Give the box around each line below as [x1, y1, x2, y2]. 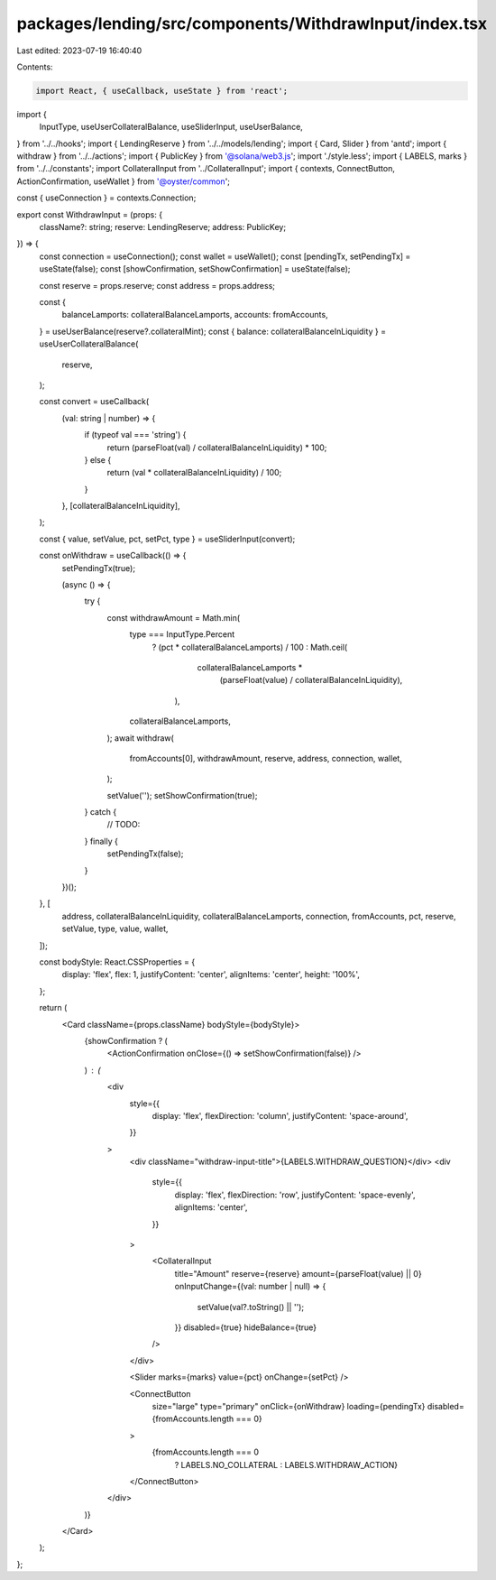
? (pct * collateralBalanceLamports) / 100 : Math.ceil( [152, 642, 348, 652]
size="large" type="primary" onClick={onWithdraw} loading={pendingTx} [152, 1400, 426, 1411]
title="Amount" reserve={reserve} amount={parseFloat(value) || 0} [174, 1268, 423, 1279]
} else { [84, 454, 112, 465]
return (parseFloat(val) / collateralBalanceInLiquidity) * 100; [106, 442, 327, 453]
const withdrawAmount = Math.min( [106, 612, 241, 623]
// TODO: [106, 819, 141, 830]
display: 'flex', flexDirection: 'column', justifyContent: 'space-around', [152, 1110, 409, 1121]
